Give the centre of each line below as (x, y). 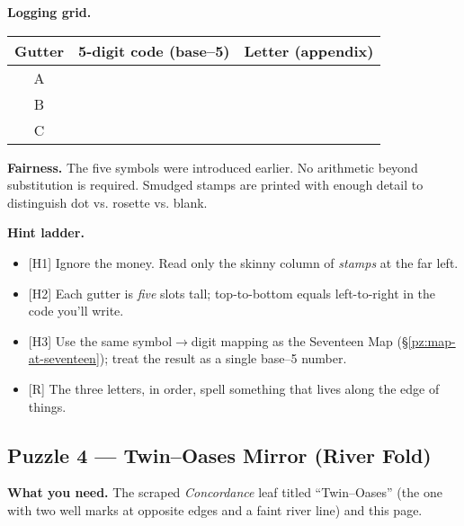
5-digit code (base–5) (154, 50)
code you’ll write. (76, 311)
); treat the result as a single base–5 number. (223, 358)
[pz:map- (432, 340)
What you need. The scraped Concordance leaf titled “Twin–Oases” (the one (225, 492)
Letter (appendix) (309, 50)
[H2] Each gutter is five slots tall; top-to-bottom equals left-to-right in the (232, 293)
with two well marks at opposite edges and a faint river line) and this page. (215, 509)
